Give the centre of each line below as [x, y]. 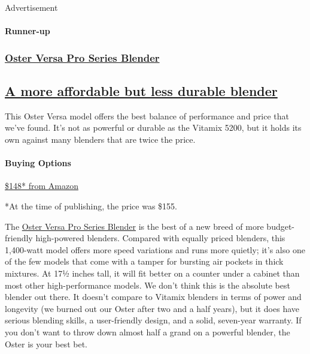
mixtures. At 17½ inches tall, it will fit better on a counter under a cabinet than [152, 273]
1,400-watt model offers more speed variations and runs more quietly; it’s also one [155, 249]
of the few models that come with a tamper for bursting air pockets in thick [144, 261]
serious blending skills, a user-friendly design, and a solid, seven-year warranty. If [153, 320]
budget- [281, 226]
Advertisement [31, 7]
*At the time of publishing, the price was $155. [91, 206]
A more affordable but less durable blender [141, 91]
